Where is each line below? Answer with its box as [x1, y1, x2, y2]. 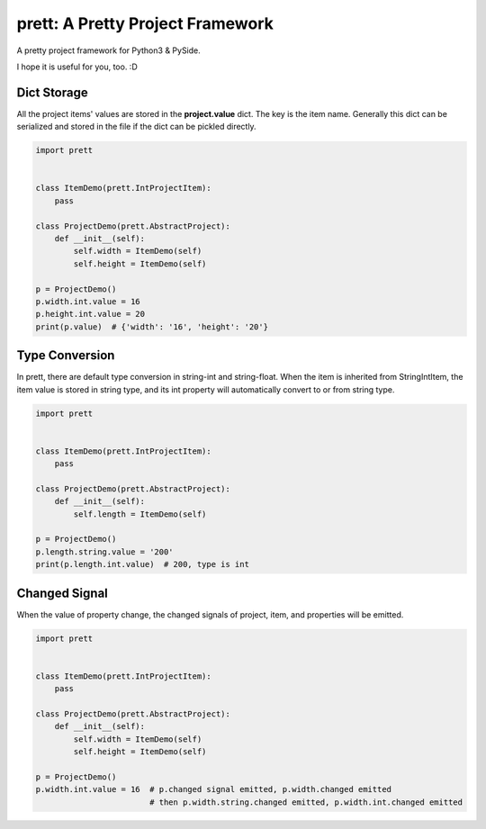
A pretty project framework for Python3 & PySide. [16, 45, 202, 56]
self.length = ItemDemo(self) [73, 509, 207, 519]
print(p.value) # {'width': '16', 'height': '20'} [35, 321, 269, 332]
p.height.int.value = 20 [35, 309, 146, 320]
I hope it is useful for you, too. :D [16, 61, 139, 72]
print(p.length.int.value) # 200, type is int [35, 559, 249, 570]
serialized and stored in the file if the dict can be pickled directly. [16, 122, 256, 132]
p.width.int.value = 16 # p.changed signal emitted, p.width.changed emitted [35, 784, 391, 795]
